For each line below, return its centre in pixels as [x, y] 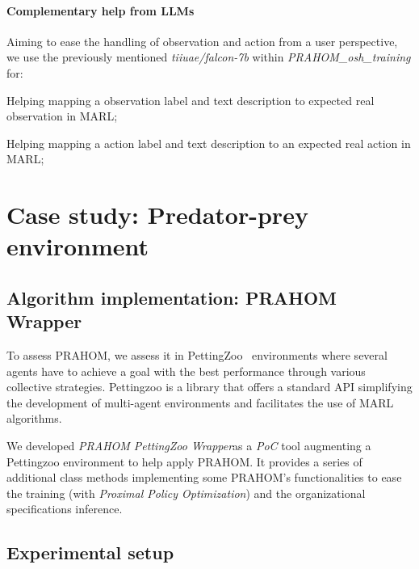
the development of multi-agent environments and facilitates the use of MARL [200, 402]
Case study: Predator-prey [157, 215]
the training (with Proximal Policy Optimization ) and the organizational [186, 493]
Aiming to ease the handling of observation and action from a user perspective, [202, 41]
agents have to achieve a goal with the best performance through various [186, 371]
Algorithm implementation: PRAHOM [172, 297]
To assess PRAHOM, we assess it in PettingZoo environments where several [197, 355]
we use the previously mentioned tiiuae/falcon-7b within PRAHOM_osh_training [209, 57]
